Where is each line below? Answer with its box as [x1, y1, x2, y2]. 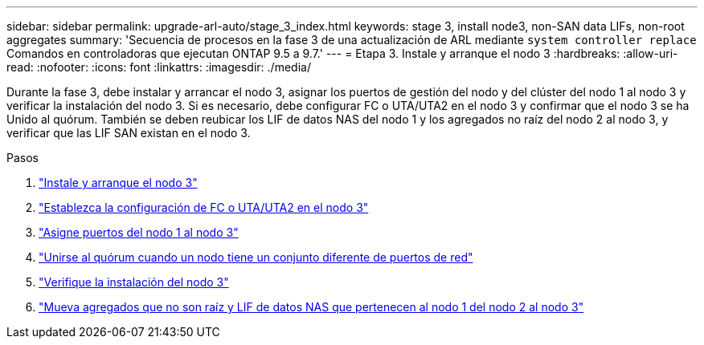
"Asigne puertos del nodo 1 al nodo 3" [39, 225, 239, 239]
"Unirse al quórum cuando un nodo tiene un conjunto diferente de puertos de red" [39, 250, 473, 264]
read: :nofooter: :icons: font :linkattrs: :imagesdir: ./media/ [6, 60, 311, 74]
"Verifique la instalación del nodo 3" [39, 275, 229, 289]
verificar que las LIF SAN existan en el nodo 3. [6, 126, 251, 140]
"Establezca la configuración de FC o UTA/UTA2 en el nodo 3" [39, 201, 369, 214]
